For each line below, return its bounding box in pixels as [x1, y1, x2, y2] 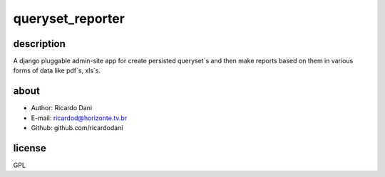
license [13, 142, 46, 154]
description [13, 38, 66, 50]
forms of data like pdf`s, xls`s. [13, 66, 101, 75]
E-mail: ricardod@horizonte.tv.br [31, 114, 128, 122]
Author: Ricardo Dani [31, 104, 93, 112]
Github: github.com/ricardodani [31, 124, 123, 132]
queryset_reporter [13, 11, 125, 26]
